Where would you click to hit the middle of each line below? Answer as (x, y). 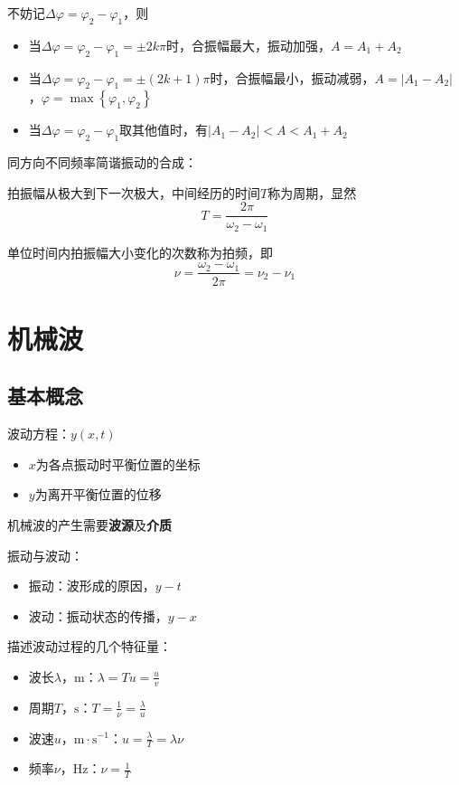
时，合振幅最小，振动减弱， (292, 77)
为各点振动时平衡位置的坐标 (118, 463)
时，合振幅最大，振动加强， (248, 45)
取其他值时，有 (164, 130)
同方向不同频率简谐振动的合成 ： (102, 162)
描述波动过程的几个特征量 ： (89, 646)
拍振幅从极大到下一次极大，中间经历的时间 (134, 192)
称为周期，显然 (312, 192)
